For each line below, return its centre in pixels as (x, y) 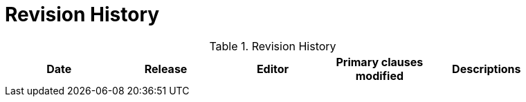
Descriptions (487, 69)
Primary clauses (380, 62)
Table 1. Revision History (273, 46)
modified (380, 75)
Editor (273, 69)
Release (166, 69)
